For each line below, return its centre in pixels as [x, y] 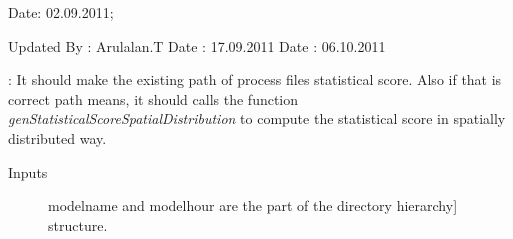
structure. [78, 224]
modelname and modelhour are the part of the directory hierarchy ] [253, 205]
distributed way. [57, 137]
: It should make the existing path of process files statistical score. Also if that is [255, 79]
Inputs [28, 171]
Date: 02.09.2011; [61, 12]
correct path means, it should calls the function [153, 98]
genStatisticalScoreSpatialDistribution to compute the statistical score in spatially [257, 118]
